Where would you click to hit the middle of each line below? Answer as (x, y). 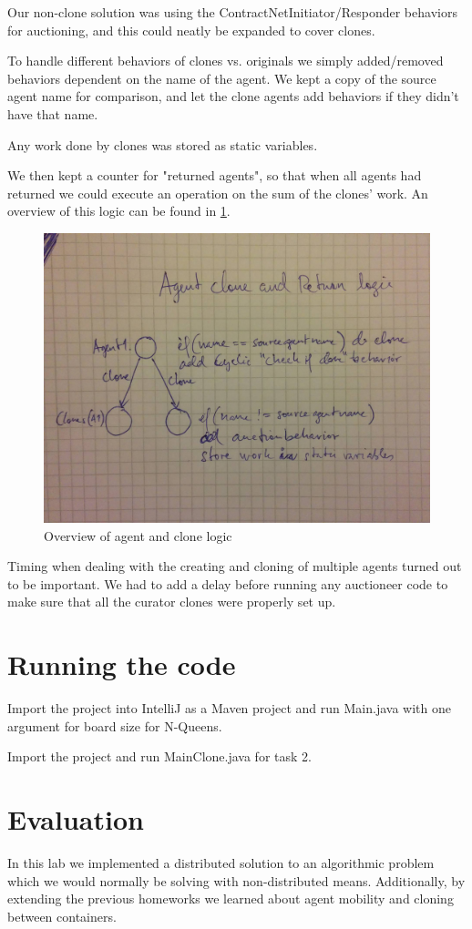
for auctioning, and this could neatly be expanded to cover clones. (191, 30)
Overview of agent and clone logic (138, 535)
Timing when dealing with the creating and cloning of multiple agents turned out (235, 566)
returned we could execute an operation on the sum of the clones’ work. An (218, 193)
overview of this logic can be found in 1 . (119, 211)
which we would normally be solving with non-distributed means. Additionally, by (236, 880)
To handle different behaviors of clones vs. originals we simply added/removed (226, 61)
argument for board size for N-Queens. (115, 725)
